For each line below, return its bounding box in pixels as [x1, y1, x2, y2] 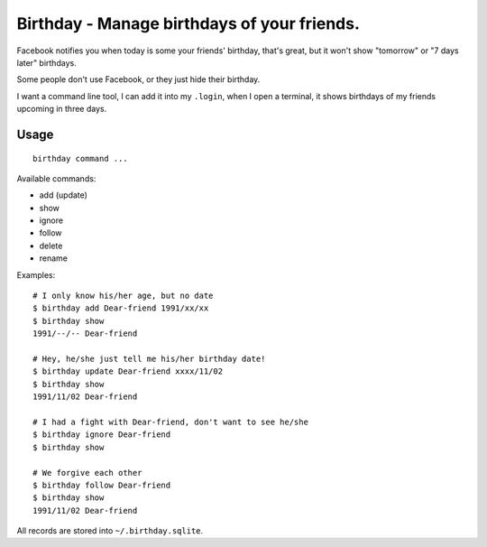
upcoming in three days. [16, 104, 107, 115]
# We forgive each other [32, 468, 142, 477]
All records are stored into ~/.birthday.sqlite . [16, 525, 204, 536]
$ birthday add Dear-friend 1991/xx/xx [32, 303, 209, 313]
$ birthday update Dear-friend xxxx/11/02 [32, 366, 224, 376]
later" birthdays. [16, 57, 77, 68]
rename [39, 253, 68, 264]
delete [39, 240, 63, 251]
